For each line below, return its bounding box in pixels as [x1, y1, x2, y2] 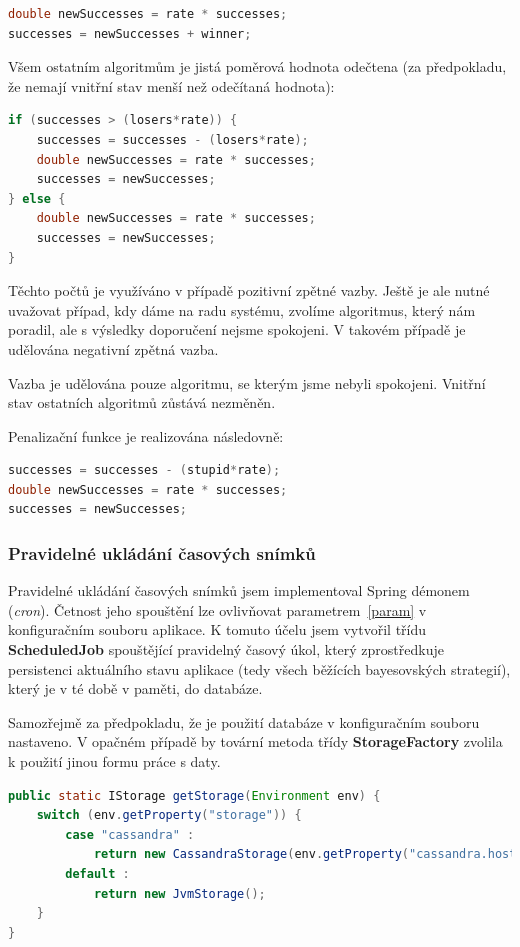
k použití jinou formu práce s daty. [8, 751, 221, 772]
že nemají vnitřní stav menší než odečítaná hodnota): [8, 75, 335, 96]
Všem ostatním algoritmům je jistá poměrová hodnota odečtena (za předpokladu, [8, 56, 507, 77]
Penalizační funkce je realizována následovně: [8, 425, 284, 446]
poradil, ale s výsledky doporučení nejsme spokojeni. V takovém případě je [8, 319, 466, 340]
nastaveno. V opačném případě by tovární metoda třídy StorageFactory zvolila [8, 731, 503, 752]
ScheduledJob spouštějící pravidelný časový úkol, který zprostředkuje [8, 639, 444, 660]
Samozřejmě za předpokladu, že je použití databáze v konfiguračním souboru [8, 711, 480, 732]
